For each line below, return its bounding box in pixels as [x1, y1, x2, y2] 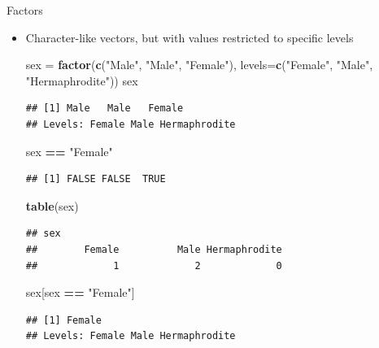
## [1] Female [25, 314, 102, 326]
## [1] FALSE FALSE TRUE [25, 173, 166, 185]
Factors [7, 2, 43, 18]
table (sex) [25, 197, 79, 214]
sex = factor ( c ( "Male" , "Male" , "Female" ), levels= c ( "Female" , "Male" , [25, 56, 373, 73]
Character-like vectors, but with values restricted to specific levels [25, 28, 354, 46]
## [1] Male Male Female [25, 102, 184, 115]
